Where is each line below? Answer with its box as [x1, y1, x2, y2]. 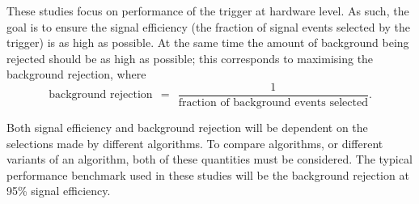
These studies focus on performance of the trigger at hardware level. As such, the [6, 2, 409, 19]
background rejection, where [6, 66, 146, 83]
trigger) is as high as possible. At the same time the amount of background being [6, 34, 409, 51]
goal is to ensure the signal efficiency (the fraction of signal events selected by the [6, 18, 411, 35]
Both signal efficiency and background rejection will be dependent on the [6, 119, 368, 136]
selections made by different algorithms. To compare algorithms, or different [6, 134, 383, 151]
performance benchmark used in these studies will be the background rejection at [6, 166, 409, 183]
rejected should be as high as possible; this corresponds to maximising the [6, 49, 374, 66]
